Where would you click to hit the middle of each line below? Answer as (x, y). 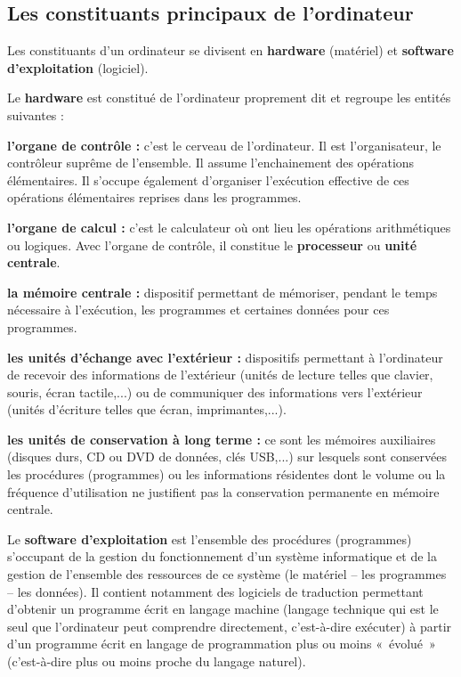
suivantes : (36, 114)
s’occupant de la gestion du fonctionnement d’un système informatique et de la (222, 556)
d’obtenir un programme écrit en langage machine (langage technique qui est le (223, 609)
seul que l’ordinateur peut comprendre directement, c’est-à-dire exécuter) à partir (230, 626)
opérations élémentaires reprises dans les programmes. (154, 197)
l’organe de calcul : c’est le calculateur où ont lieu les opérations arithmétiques (229, 227)
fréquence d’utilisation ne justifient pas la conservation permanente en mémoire (223, 491)
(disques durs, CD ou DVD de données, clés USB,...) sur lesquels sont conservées (227, 457)
